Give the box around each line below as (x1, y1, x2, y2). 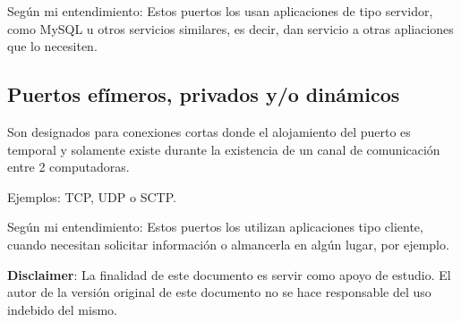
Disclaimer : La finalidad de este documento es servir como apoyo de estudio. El (7, 265, 451, 284)
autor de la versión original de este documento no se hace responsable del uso (7, 283, 431, 301)
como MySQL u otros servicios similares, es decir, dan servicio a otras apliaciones (7, 19, 454, 38)
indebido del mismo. (7, 300, 117, 318)
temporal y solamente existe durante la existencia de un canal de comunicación (7, 140, 440, 158)
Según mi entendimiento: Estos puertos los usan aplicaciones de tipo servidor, (7, 2, 433, 20)
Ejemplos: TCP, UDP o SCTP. (7, 187, 176, 206)
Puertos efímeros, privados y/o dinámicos (7, 80, 400, 108)
